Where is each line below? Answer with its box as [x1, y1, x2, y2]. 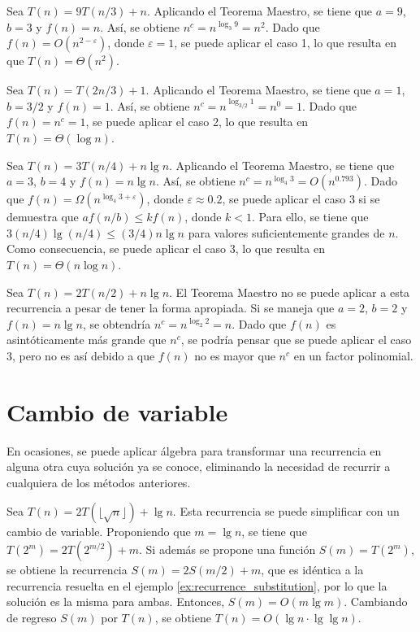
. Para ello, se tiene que [252, 208, 369, 225]
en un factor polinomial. [293, 347, 414, 364]
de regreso [6, 608, 57, 625]
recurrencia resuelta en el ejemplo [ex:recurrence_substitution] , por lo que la [6, 577, 388, 594]
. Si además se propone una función [138, 541, 316, 557]
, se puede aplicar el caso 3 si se [222, 190, 380, 207]
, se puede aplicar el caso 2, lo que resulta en [85, 113, 309, 130]
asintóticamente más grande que [6, 331, 167, 348]
